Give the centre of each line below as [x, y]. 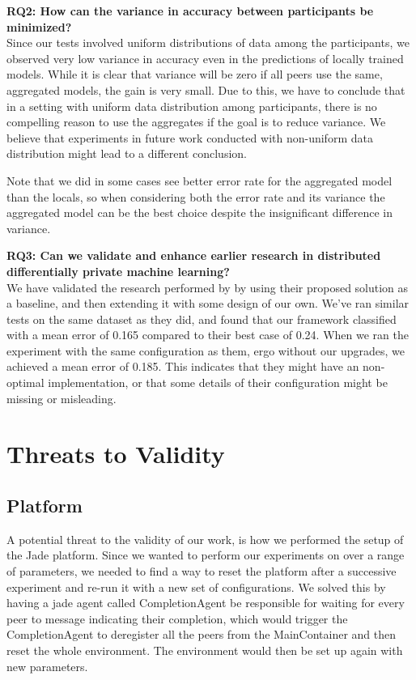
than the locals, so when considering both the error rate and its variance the [196, 196]
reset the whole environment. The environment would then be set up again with [205, 650]
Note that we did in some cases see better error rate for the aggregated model [200, 180]
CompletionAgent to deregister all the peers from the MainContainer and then [202, 634]
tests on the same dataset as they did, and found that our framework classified [202, 319]
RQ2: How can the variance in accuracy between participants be [190, 11]
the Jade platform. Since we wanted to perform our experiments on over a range [206, 555]
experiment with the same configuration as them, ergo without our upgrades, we [206, 350]
